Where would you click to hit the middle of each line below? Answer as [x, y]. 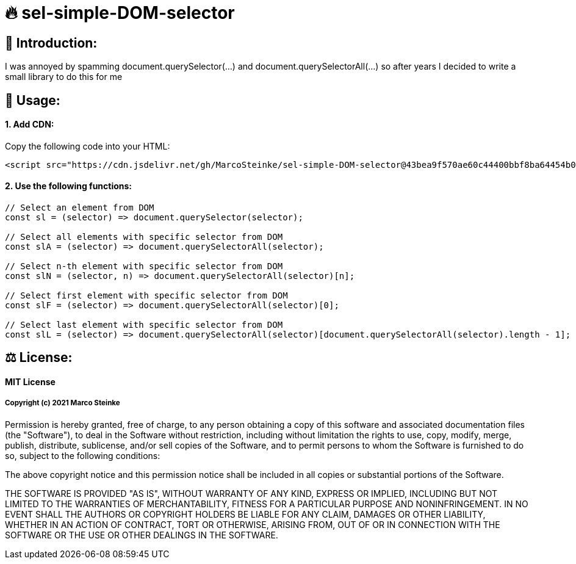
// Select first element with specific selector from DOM [146, 296]
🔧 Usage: [33, 100]
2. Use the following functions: [69, 186]
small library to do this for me [64, 77]
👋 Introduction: [51, 43]
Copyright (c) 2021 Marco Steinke [63, 403]
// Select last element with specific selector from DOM [144, 325]
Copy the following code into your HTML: [88, 146]
